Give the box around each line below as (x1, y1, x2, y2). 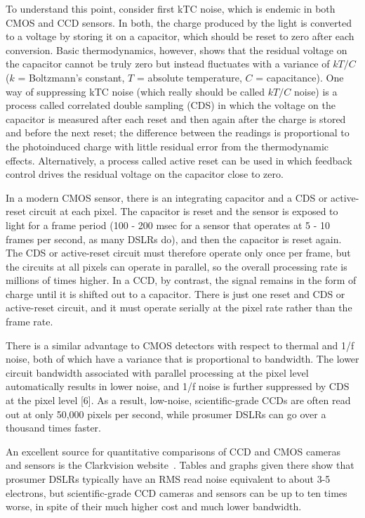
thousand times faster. (6, 420, 101, 435)
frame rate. (6, 314, 53, 329)
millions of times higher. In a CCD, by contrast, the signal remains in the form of (6, 273, 357, 287)
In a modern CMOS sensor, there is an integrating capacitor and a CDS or (6, 190, 328, 205)
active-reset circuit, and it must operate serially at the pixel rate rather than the (6, 300, 352, 315)
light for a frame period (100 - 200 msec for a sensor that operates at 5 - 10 (6, 217, 331, 232)
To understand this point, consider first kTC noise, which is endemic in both (6, 1, 336, 15)
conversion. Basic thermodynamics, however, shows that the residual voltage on (6, 42, 347, 57)
